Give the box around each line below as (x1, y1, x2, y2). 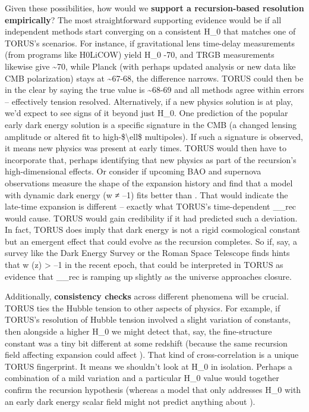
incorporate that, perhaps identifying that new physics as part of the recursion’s (5, 153, 297, 166)
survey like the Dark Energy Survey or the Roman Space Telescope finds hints (5, 246, 290, 259)
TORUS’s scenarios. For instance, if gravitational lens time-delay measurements (5, 36, 295, 49)
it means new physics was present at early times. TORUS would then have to (5, 142, 286, 154)
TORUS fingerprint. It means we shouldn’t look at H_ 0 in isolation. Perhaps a (5, 360, 292, 372)
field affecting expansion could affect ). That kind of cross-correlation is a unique (5, 348, 299, 361)
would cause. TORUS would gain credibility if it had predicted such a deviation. (5, 211, 298, 224)
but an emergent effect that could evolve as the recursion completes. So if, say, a (5, 235, 297, 247)
